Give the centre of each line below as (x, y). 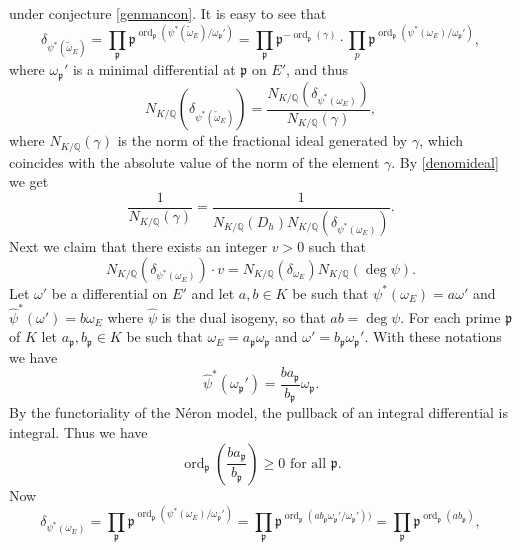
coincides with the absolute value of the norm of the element (194, 161)
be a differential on (109, 292)
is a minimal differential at (154, 69)
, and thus (317, 69)
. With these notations (433, 336)
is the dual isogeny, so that (243, 316)
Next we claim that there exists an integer (138, 245)
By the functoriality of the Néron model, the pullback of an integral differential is (259, 412)
